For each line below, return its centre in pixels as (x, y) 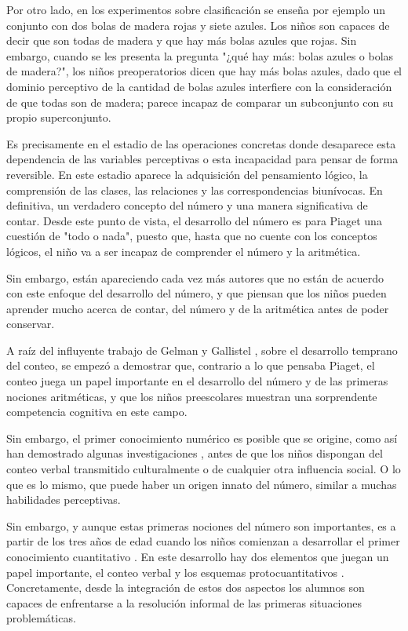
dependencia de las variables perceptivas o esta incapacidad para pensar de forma (202, 159)
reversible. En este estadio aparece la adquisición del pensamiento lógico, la (187, 174)
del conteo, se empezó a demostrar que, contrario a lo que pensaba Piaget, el (191, 365)
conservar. (31, 324)
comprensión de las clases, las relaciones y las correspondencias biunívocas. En (195, 190)
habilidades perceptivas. (64, 500)
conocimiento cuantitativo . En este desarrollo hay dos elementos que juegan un (198, 556)
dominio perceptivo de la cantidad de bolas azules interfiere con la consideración (199, 86)
